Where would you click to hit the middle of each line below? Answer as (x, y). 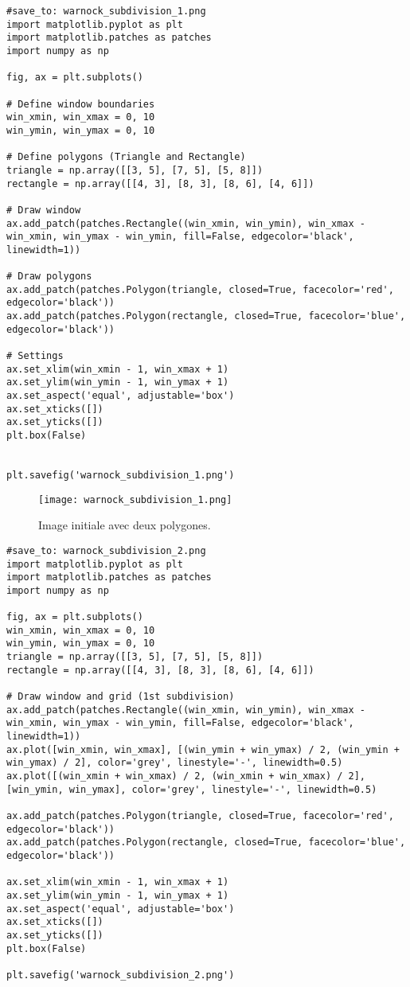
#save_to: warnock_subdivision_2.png (106, 550)
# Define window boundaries (81, 104)
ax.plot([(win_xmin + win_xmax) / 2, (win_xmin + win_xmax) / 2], (186, 776)
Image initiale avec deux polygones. (125, 525)
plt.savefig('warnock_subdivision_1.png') (121, 475)
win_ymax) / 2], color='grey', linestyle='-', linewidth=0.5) (175, 763)
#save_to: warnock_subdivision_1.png (106, 11)
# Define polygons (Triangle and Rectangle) (126, 157)
